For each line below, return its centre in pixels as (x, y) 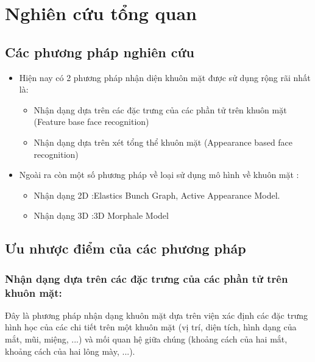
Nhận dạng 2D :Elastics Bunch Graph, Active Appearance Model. (157, 195)
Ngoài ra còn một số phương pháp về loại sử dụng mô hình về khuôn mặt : (159, 175)
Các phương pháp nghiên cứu (100, 51)
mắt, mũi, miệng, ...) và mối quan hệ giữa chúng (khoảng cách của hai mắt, (146, 339)
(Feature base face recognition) (91, 122)
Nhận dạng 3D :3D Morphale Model (101, 215)
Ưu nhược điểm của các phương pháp (126, 248)
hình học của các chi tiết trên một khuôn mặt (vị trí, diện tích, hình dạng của (151, 327)
